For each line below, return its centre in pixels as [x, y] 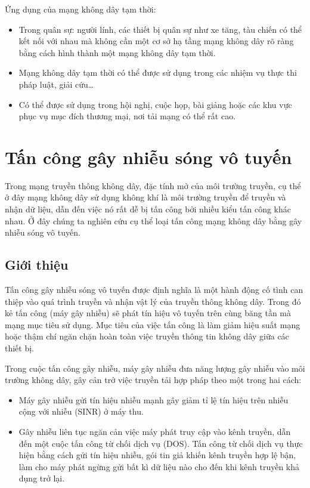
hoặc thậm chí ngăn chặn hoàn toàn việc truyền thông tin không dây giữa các [147, 336]
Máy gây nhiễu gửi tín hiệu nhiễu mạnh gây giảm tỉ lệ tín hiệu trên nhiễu [154, 399]
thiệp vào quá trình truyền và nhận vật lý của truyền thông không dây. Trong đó [153, 301]
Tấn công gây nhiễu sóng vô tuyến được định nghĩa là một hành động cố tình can [154, 290]
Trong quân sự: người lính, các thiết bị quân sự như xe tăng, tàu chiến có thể [160, 29]
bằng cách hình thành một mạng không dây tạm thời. [117, 52]
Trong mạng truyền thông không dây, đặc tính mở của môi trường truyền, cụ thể [153, 185]
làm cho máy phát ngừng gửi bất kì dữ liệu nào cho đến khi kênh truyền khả [159, 466]
